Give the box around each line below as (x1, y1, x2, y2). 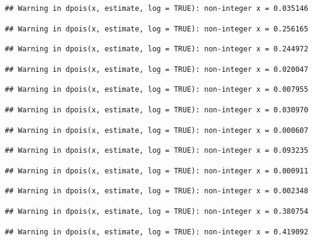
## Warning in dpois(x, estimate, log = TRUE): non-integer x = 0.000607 (5, 126, 309, 135)
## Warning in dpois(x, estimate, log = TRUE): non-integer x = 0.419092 (5, 227, 309, 236)
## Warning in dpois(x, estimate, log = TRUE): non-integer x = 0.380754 (5, 207, 309, 216)
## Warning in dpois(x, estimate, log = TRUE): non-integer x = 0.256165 (5, 24, 309, 33)
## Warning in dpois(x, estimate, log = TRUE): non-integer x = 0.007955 (5, 85, 309, 94)
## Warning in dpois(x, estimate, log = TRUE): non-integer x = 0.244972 (5, 45, 309, 54)
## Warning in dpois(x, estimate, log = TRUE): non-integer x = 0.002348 (5, 187, 309, 196)
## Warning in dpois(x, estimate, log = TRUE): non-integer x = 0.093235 (5, 146, 309, 155)
